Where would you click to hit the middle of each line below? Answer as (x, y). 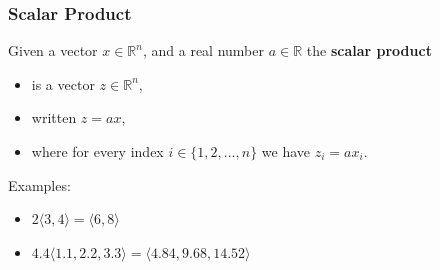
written (54, 117)
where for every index (97, 151)
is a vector (63, 83)
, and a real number (203, 50)
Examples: (39, 184)
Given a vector (53, 50)
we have (286, 151)
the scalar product (369, 50)
